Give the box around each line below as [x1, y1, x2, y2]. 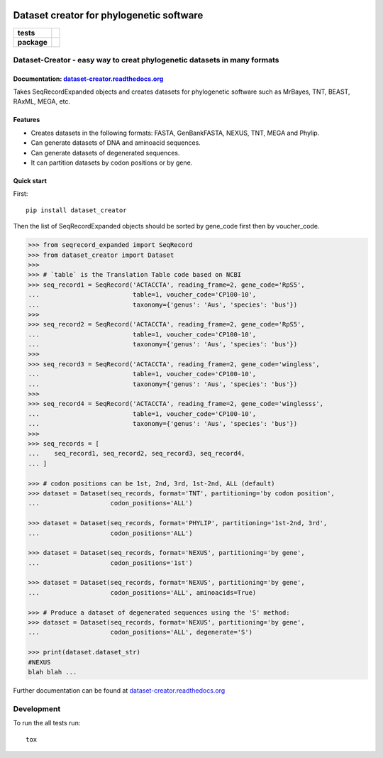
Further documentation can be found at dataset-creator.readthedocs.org [13, 686, 226, 695]
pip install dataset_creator [26, 206, 127, 214]
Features [13, 116, 40, 124]
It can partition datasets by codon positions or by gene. [30, 158, 193, 167]
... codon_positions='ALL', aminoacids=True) [28, 588, 257, 596]
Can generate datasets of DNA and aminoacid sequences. [30, 138, 201, 147]
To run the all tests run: [13, 719, 81, 727]
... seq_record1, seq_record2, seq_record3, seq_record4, [28, 449, 245, 458]
